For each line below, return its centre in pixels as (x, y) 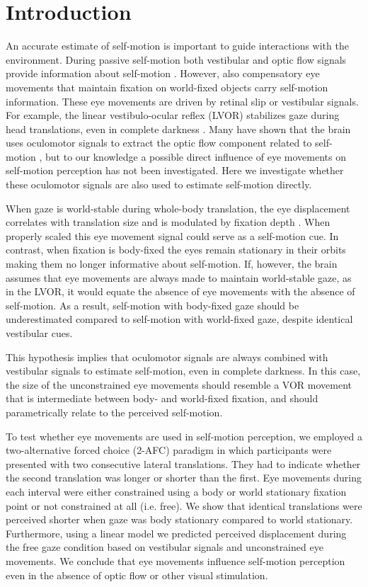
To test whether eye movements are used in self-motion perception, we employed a (184, 436)
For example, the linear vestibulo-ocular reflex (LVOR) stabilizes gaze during (173, 115)
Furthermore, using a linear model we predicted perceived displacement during (176, 533)
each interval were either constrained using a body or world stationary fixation (176, 491)
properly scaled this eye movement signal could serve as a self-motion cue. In (172, 235)
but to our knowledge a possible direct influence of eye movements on (196, 156)
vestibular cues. (39, 333)
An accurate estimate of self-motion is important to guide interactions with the (177, 46)
